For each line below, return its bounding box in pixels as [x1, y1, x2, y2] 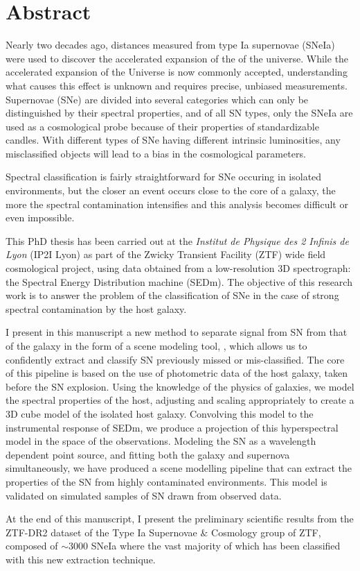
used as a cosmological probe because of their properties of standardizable [6, 119, 319, 133]
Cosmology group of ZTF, [211, 525, 321, 539]
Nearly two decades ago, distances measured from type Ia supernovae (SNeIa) [6, 37, 335, 52]
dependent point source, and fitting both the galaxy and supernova [6, 447, 290, 461]
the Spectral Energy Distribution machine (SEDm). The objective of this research [6, 274, 352, 289]
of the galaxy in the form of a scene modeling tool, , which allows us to [6, 339, 307, 352]
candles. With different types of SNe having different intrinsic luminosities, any [6, 133, 341, 147]
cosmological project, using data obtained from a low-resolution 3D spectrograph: [6, 261, 351, 275]
